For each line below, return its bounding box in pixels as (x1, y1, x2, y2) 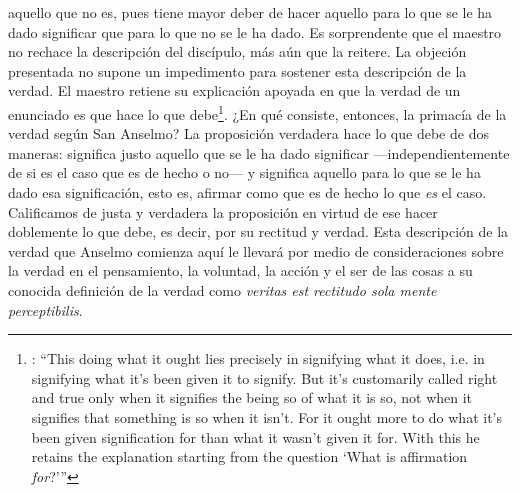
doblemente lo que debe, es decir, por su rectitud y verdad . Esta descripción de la (8, 221, 509, 242)
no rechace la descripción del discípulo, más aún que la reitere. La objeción (8, 41, 467, 62)
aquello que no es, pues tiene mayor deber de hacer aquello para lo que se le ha (8, 2, 493, 22)
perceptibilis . (8, 299, 83, 320)
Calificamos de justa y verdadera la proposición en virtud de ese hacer (8, 201, 438, 222)
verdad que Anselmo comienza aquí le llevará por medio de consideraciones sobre (8, 240, 504, 261)
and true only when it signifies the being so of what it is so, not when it (31, 387, 473, 408)
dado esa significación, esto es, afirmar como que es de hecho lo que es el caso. (8, 182, 487, 202)
